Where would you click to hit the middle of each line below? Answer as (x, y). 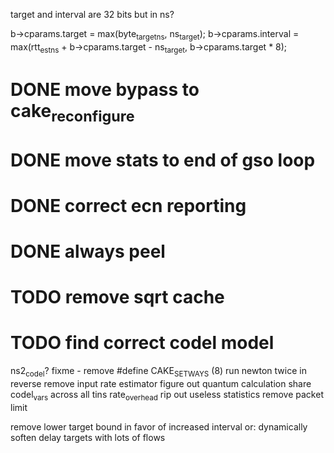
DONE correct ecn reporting (128, 205)
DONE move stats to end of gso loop (163, 160)
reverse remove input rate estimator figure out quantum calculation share (161, 383)
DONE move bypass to (105, 89)
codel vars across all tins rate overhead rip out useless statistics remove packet (167, 395)
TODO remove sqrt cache (117, 297)
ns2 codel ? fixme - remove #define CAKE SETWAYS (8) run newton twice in (158, 372)
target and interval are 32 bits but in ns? (92, 14)
